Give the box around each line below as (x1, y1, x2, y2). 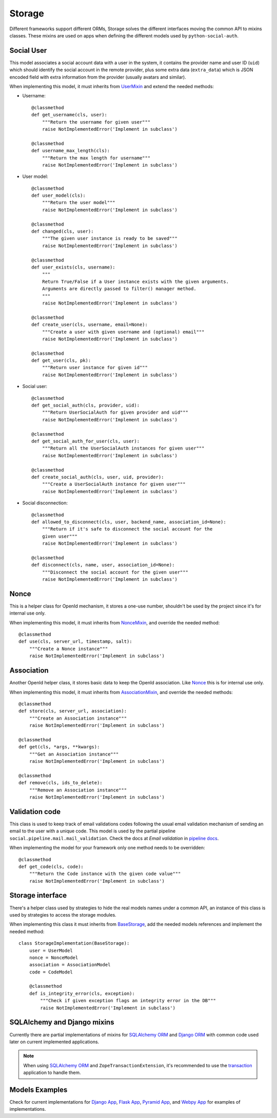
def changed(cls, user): (31, 229, 94, 234)
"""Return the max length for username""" (42, 155, 151, 161)
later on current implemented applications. (9, 1039, 100, 1045)
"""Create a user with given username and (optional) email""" (42, 329, 205, 335)
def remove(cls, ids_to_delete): (18, 780, 103, 786)
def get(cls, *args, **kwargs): (18, 744, 100, 750)
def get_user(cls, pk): (31, 358, 91, 363)
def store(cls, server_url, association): (18, 708, 127, 714)
